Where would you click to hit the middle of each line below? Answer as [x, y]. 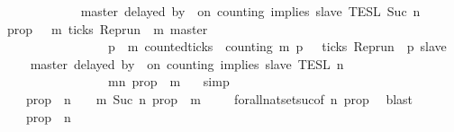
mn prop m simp [168, 81]
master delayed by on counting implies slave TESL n [187, 63]
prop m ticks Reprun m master [107, 28]
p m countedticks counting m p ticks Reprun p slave [277, 46]
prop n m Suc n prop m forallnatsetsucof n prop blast [219, 98]
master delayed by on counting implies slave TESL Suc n [250, 11]
